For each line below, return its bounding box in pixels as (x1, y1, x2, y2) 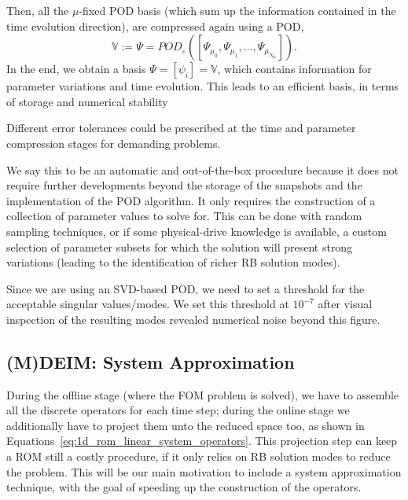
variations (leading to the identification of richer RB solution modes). (6, 254, 340, 270)
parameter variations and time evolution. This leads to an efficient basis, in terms (6, 78, 399, 94)
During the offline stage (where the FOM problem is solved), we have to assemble (6, 386, 399, 403)
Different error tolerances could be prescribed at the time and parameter (6, 119, 356, 136)
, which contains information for (217, 61, 372, 77)
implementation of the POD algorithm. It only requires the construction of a (6, 192, 376, 208)
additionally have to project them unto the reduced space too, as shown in (6, 417, 365, 433)
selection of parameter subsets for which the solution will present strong (6, 238, 353, 255)
